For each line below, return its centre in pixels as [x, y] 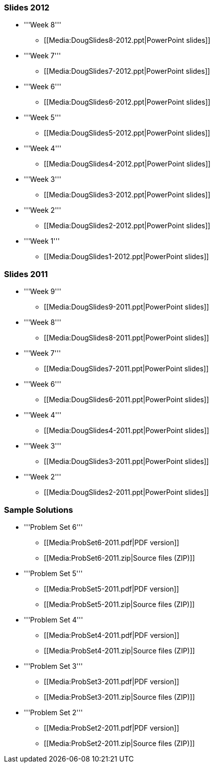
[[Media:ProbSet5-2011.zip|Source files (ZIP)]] [119, 604]
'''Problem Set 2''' [53, 712]
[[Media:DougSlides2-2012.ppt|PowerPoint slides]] [127, 226]
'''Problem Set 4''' [53, 619]
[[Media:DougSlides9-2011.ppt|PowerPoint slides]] [126, 307]
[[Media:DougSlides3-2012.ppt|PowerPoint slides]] [127, 195]
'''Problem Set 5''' [53, 573]
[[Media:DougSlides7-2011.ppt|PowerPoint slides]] [126, 369]
